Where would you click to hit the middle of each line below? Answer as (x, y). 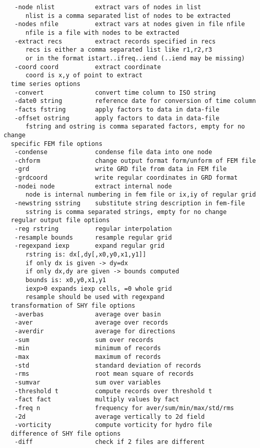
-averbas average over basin (88, 314)
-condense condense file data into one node (113, 152)
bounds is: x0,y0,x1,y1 (66, 280)
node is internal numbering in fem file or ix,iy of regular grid (140, 195)
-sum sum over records (84, 340)
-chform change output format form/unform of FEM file (135, 161)
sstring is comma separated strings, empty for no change (126, 212)
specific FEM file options (57, 144)
